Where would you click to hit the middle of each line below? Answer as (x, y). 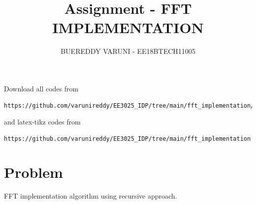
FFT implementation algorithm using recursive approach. (91, 196)
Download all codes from (41, 88)
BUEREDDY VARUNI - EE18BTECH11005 (128, 51)
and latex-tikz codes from (42, 122)
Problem (33, 172)
